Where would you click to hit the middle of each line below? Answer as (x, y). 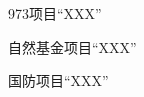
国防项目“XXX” (58, 80)
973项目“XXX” (55, 13)
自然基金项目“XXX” (72, 46)
